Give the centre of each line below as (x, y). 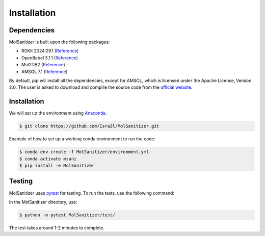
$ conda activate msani (48, 159)
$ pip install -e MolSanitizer (57, 166)
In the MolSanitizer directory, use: (43, 202)
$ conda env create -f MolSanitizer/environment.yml (84, 152)
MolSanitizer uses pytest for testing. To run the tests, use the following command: (92, 193)
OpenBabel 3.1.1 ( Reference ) (50, 58)
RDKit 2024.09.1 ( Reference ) (50, 51)
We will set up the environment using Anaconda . (58, 113)
